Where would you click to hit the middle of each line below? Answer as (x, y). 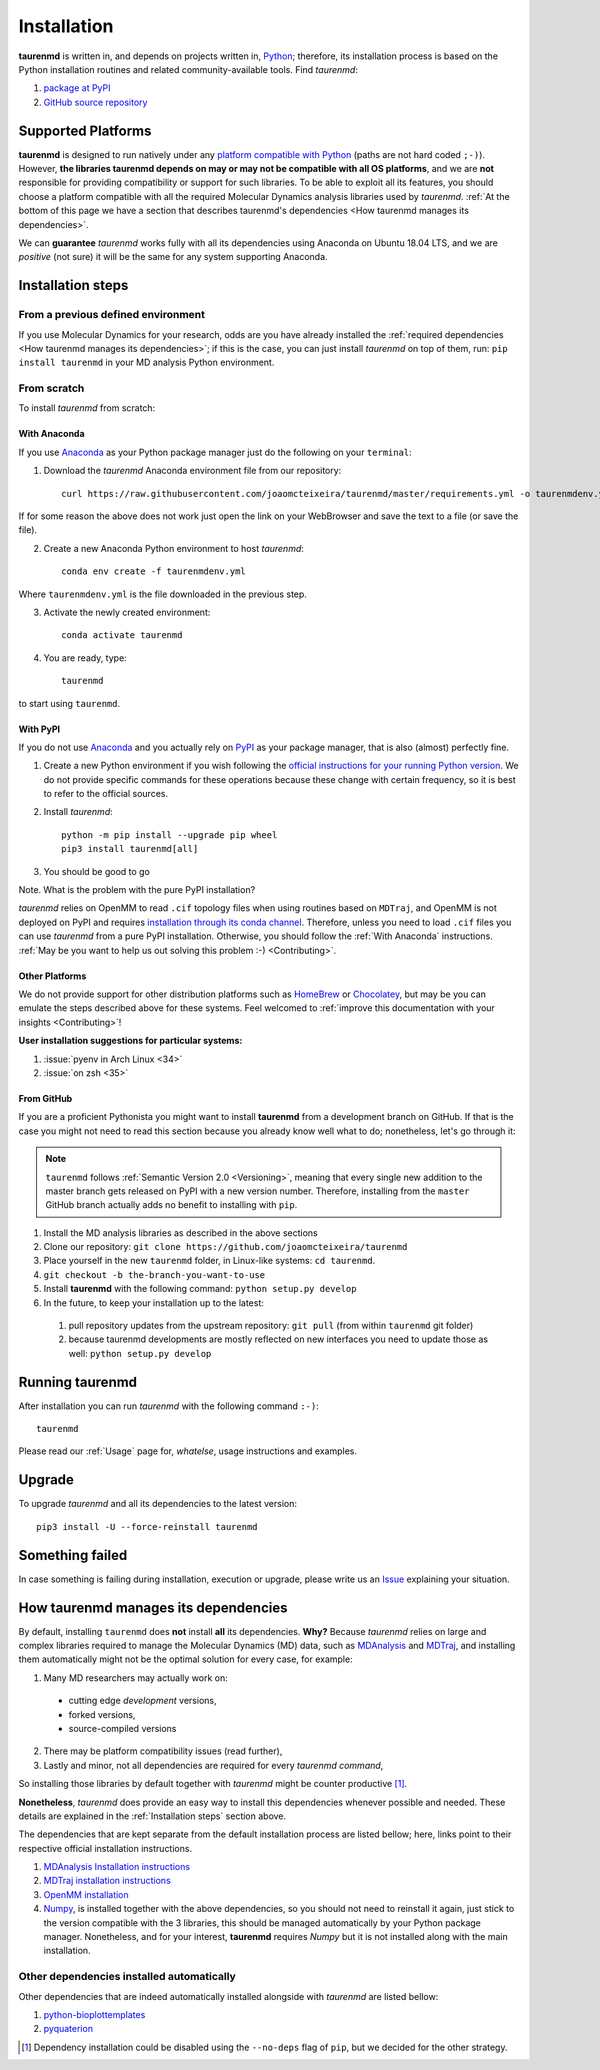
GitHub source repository (95, 102)
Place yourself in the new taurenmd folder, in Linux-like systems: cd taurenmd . (209, 1261)
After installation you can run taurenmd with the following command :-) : (168, 1406)
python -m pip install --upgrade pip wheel (169, 834)
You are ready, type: (85, 657)
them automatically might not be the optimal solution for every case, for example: (186, 1659)
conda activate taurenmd (122, 635)
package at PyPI (77, 88)
